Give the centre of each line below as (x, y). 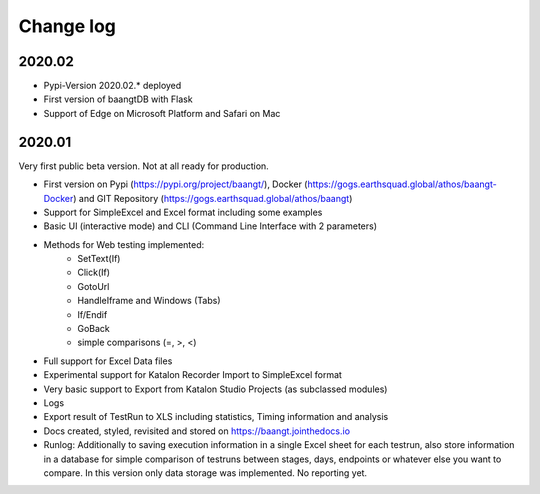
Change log (67, 26)
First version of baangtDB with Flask (118, 99)
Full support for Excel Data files (108, 361)
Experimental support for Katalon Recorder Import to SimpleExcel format (192, 375)
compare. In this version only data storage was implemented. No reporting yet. (205, 472)
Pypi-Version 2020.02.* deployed (112, 86)
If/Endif (92, 314)
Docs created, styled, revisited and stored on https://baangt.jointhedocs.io (196, 431)
